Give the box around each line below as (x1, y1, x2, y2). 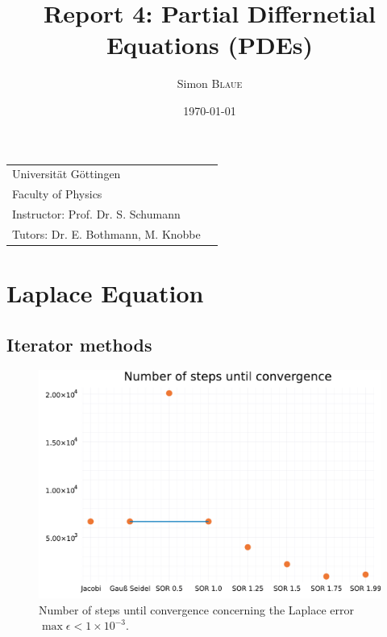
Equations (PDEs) (106, 28, 314, 61)
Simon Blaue (177, 75, 243, 92)
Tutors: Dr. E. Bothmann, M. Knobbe (12, 225, 201, 242)
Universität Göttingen (12, 165, 121, 182)
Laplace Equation (6, 277, 204, 310)
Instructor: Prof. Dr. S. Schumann (12, 205, 181, 222)
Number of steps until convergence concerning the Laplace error (39, 601, 355, 618)
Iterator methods (6, 331, 152, 356)
